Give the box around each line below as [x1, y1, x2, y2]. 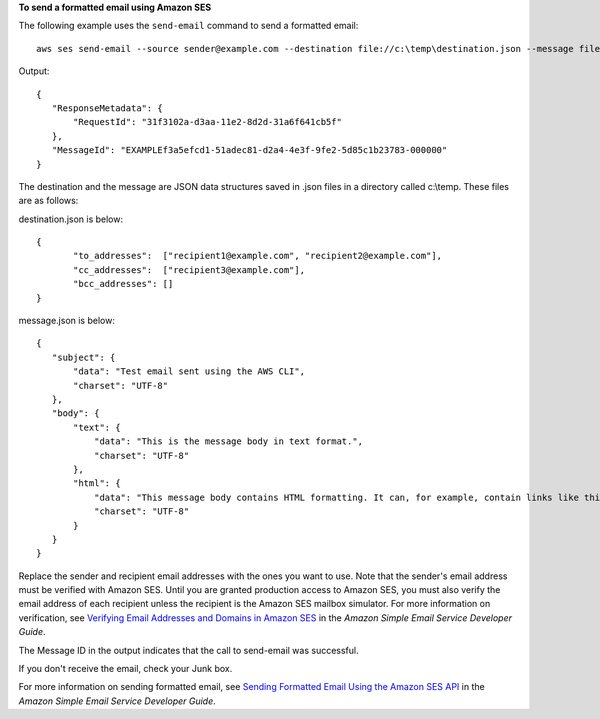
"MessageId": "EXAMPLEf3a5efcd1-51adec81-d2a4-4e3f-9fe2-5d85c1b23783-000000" [51, 145, 448, 156]
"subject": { [51, 351, 116, 363]
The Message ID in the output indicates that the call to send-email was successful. [18, 644, 359, 656]
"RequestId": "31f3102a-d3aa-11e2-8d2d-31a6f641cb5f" [73, 116, 342, 128]
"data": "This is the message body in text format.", [93, 436, 364, 447]
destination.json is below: [18, 213, 124, 225]
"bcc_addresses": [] [73, 278, 174, 290]
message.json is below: [18, 315, 115, 327]
